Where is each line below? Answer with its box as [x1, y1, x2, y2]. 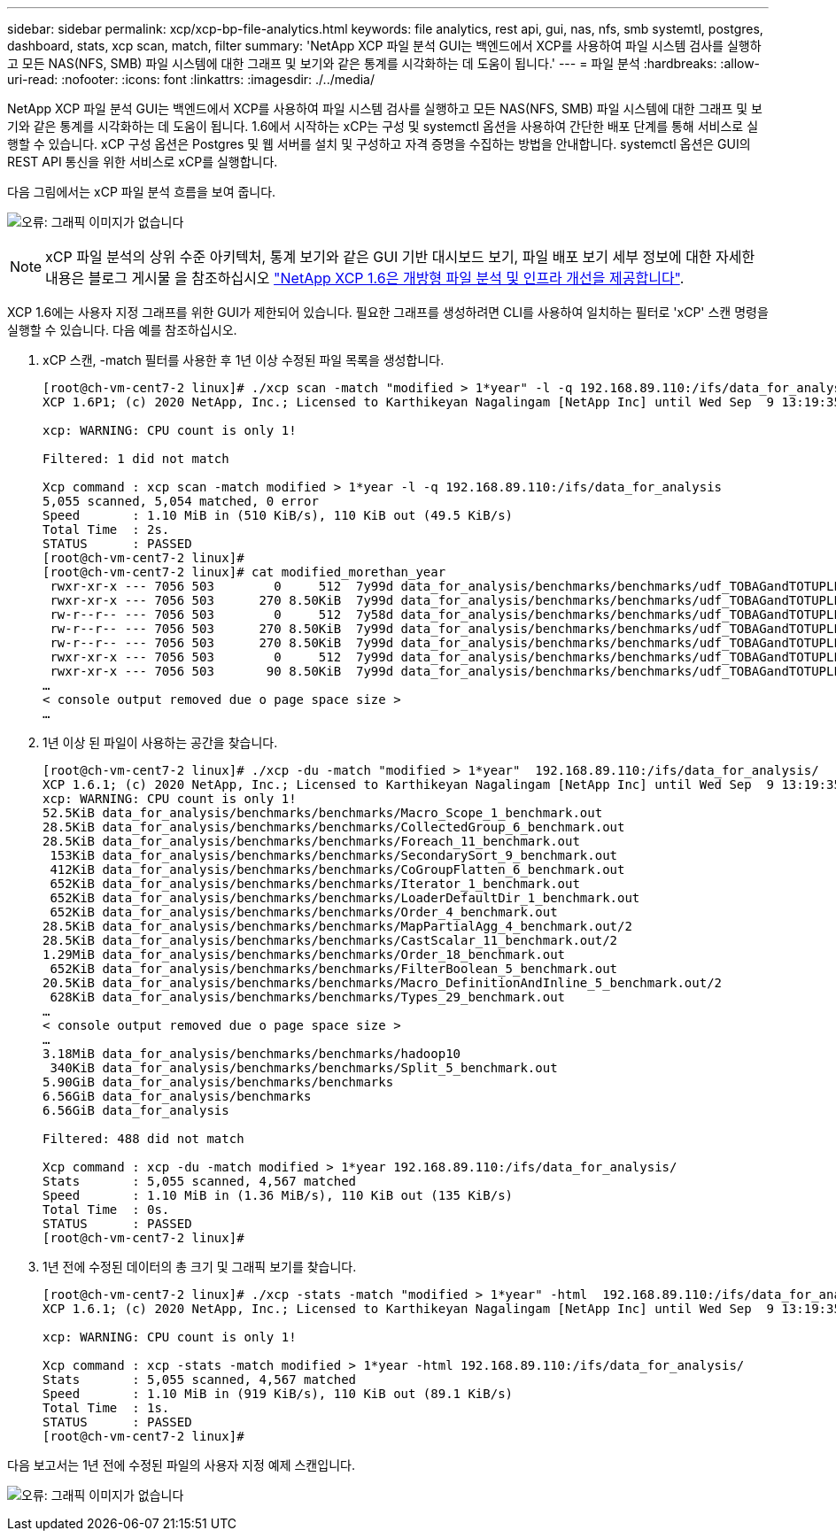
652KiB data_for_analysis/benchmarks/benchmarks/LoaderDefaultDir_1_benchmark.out [50, 891, 640, 905]
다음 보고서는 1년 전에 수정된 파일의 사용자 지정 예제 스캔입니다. [7, 1457, 355, 1472]
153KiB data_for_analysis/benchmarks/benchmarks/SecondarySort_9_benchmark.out [50, 848, 618, 862]
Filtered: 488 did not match [43, 1132, 244, 1146]
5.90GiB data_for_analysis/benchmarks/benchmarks [43, 1075, 394, 1089]
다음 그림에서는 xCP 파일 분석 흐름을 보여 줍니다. [7, 184, 276, 199]
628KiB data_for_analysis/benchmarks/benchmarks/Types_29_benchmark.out [50, 990, 566, 1004]
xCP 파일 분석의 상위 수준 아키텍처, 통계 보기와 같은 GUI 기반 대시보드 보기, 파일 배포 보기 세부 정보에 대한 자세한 [45, 248, 755, 266]
